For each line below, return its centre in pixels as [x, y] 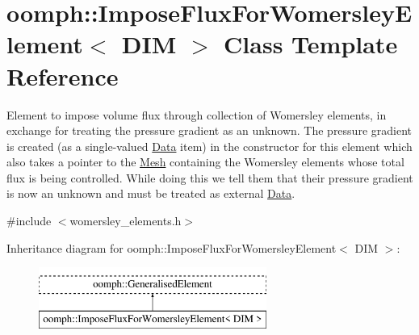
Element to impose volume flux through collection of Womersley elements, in [197, 114]
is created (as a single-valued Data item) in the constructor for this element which [209, 146]
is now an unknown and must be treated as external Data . [151, 193]
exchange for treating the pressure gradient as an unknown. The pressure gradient [209, 130]
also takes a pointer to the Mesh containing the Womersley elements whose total [205, 162]
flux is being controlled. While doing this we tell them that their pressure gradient [210, 177]
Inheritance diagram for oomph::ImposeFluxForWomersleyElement [172, 247]
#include [29, 221]
